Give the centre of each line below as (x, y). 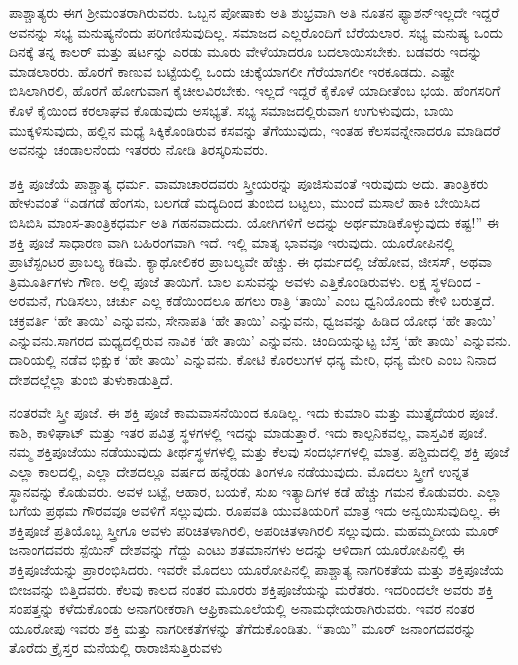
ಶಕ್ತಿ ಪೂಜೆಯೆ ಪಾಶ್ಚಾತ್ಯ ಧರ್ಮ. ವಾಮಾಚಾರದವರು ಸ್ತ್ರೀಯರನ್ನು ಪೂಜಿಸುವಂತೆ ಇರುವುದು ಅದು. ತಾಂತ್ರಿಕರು (249, 182)
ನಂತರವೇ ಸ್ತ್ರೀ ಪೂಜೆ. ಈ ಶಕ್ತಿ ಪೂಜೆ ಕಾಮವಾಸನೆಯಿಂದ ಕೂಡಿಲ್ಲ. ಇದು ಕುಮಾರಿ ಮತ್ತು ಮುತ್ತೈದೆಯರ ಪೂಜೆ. (254, 412)
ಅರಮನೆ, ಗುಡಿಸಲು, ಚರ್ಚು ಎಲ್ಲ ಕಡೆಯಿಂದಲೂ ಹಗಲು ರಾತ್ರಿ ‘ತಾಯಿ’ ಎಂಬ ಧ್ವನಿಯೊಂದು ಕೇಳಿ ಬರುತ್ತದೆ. (252, 300)
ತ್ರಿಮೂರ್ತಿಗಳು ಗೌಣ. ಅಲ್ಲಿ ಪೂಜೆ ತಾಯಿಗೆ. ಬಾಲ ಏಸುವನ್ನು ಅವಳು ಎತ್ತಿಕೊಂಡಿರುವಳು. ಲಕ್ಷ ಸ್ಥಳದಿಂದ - (245, 280)
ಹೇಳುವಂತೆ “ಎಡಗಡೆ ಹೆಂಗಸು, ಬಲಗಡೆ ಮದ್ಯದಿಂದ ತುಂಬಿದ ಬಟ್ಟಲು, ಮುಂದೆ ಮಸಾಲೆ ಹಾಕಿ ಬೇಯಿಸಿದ (245, 202)
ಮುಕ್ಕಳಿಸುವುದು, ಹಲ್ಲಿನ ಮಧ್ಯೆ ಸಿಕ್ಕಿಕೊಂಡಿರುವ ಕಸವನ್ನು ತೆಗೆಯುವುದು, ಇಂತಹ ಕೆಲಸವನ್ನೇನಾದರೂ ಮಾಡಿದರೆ (255, 129)
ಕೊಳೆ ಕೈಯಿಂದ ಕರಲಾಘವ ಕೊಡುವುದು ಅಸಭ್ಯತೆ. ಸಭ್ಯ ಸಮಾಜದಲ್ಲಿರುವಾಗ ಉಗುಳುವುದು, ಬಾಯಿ (231, 109)
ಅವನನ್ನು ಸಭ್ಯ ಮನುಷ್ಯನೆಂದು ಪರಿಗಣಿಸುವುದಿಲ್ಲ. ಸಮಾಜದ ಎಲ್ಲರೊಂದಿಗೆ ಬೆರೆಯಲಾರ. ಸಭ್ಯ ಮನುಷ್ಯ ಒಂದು (256, 31)
